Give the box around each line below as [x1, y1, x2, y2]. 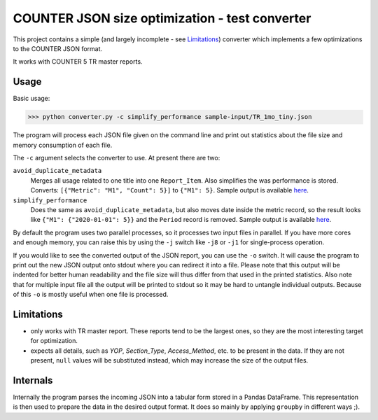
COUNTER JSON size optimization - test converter [13, 10, 311, 26]
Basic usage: [13, 94, 50, 103]
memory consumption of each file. [13, 141, 113, 149]
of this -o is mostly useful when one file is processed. [13, 290, 169, 299]
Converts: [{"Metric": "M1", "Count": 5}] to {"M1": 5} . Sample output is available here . [30, 186, 309, 195]
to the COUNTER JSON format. [13, 44, 103, 52]
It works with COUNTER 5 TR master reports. [13, 57, 143, 66]
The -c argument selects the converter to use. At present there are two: [13, 153, 220, 162]
